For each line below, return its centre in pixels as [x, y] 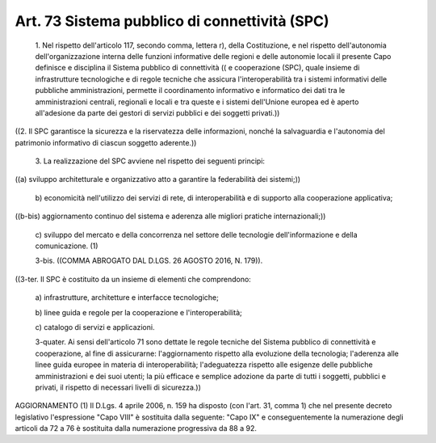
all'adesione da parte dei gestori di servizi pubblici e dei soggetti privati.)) [157, 112]
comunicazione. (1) [67, 246]
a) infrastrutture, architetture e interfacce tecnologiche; [127, 297]
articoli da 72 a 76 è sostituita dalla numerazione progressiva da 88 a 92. [136, 428]
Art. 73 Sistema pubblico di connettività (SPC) [172, 21]
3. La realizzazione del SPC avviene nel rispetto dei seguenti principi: [150, 161]
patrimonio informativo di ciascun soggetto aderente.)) [106, 142]
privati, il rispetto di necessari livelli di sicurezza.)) [118, 387]
